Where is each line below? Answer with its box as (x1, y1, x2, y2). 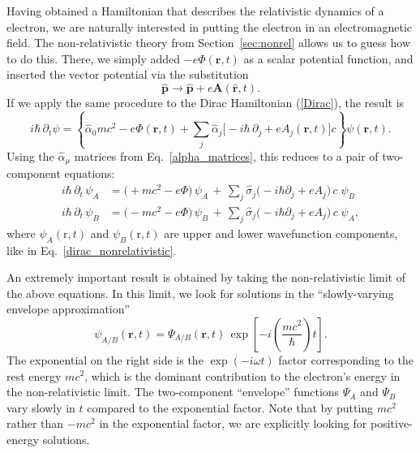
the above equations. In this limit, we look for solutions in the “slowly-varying (6, 284, 394, 301)
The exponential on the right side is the (6, 351, 204, 368)
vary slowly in (6, 399, 75, 416)
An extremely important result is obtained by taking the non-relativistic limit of (6, 269, 405, 286)
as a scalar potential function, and (243, 50, 414, 67)
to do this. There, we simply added (6, 50, 181, 67)
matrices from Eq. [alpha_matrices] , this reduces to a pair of (74, 147, 379, 164)
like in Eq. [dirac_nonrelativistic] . (6, 241, 177, 258)
